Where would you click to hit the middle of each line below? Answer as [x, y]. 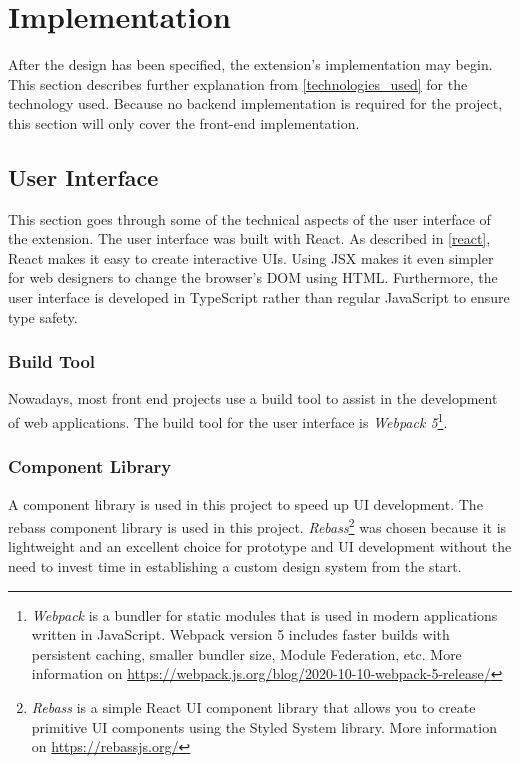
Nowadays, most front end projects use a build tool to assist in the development [253, 398]
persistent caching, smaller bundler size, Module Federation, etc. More [246, 653]
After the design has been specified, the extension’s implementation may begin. [250, 64]
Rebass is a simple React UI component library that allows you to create [253, 706]
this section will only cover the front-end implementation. [184, 122]
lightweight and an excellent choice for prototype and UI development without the [260, 546]
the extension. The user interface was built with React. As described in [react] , [249, 238]
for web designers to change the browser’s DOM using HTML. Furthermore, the [253, 277]
